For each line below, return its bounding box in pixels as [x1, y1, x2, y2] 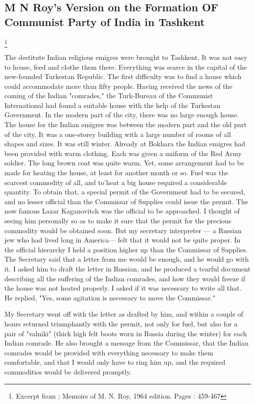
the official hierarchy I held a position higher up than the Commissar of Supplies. [4, 244, 248, 254]
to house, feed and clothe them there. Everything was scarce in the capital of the [4, 61, 247, 72]
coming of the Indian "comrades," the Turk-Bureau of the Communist [4, 90, 213, 101]
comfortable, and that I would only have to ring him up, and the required [4, 357, 226, 367]
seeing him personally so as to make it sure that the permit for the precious [4, 215, 232, 226]
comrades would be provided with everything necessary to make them [4, 347, 213, 357]
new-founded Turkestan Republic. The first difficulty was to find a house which [4, 71, 242, 81]
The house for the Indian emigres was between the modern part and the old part [4, 119, 247, 130]
